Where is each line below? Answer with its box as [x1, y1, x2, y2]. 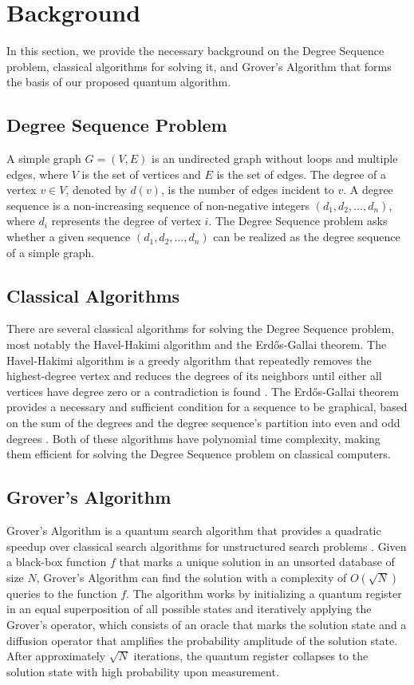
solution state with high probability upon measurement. [6, 663, 279, 679]
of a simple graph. [6, 244, 95, 260]
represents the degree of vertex [51, 212, 201, 229]
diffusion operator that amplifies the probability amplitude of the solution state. [6, 632, 398, 648]
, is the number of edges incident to [160, 181, 334, 198]
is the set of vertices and [81, 165, 201, 182]
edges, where [6, 165, 69, 182]
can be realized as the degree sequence [213, 228, 400, 245]
